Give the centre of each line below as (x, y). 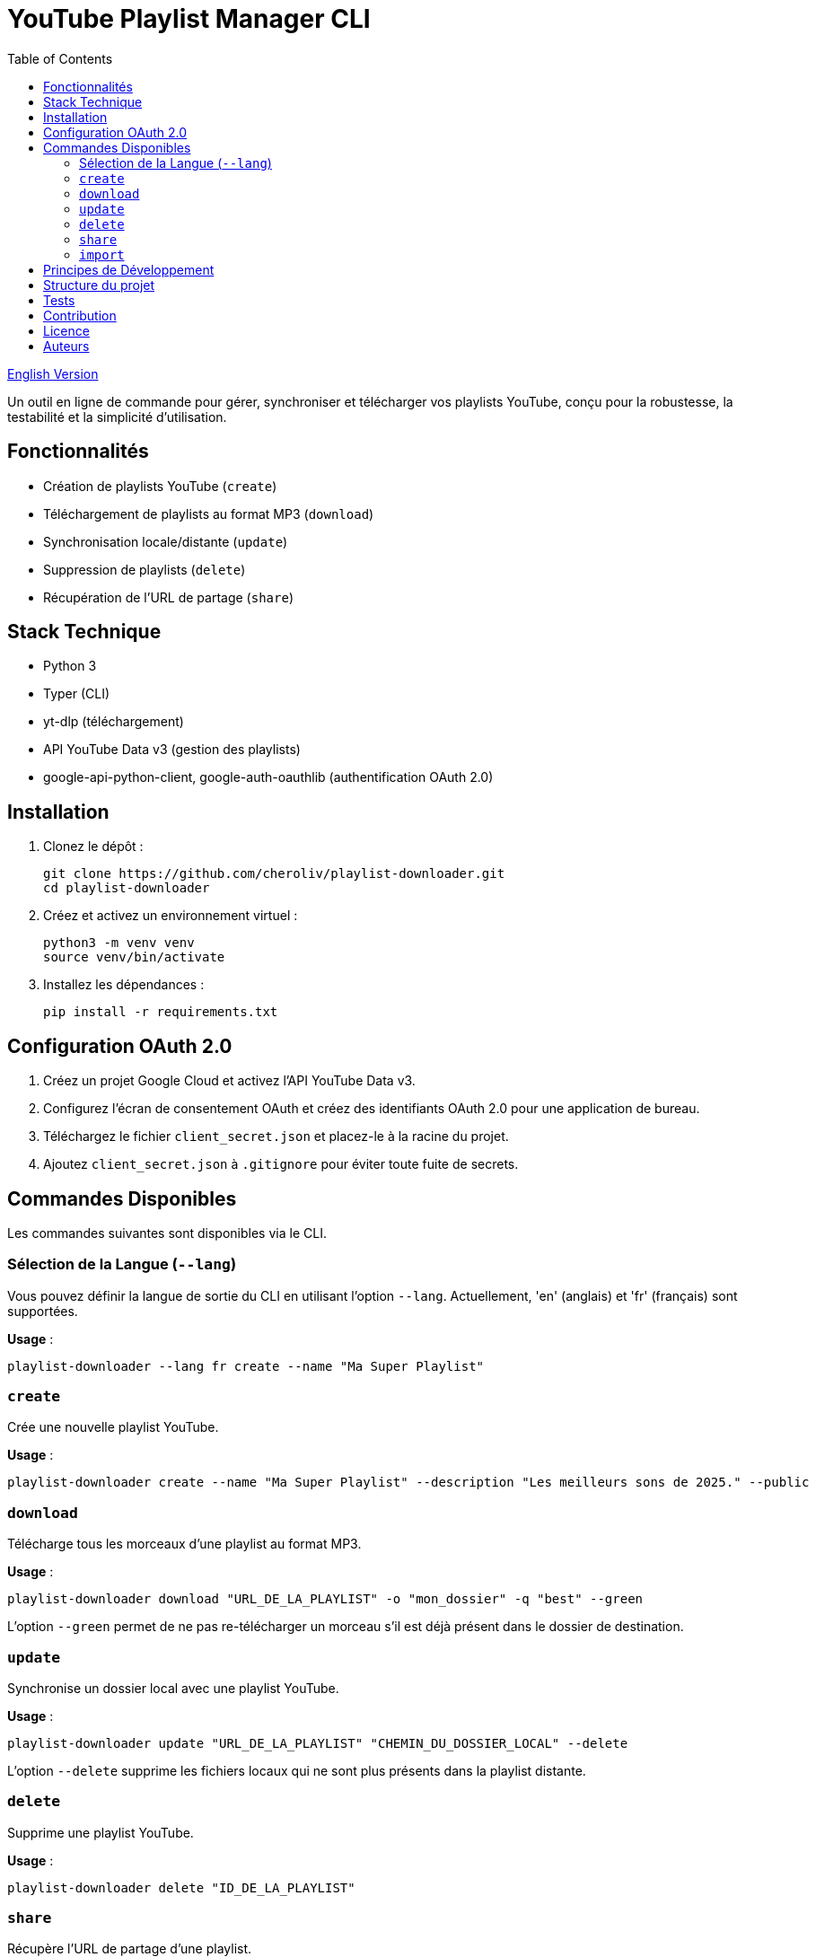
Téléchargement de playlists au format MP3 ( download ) (209, 513)
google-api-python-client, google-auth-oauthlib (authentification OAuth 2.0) (268, 777)
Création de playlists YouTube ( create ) (160, 486)
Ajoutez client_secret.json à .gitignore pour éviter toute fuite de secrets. (281, 1164)
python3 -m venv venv (119, 943)
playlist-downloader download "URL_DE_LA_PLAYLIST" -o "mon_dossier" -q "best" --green (325, 1599)
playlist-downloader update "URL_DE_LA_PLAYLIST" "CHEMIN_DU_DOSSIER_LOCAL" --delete (318, 1743)
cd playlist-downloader (127, 888)
